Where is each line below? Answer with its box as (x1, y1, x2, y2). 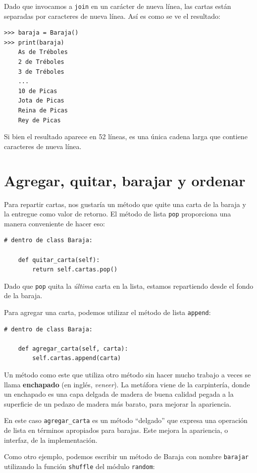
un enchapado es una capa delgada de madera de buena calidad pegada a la (4, 389, 234, 399)
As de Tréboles (18, 49, 68, 56)
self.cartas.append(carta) (32, 355, 121, 362)
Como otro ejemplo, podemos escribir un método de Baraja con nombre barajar (4, 451, 249, 462)
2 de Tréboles (18, 58, 64, 66)
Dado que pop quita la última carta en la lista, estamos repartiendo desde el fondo (4, 280, 254, 291)
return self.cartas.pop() (32, 266, 118, 273)
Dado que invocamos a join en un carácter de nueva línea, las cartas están (4, 1, 231, 11)
